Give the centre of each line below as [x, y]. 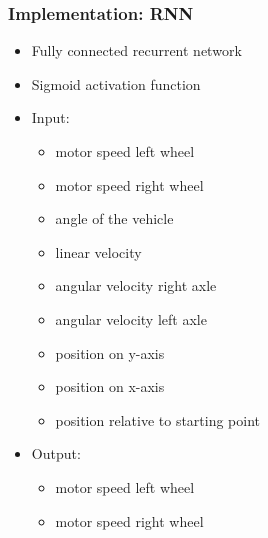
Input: [50, 117]
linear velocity [98, 251]
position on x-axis [110, 386]
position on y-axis [110, 352]
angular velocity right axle [136, 285]
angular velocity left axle [131, 318]
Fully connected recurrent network [136, 50]
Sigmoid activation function [116, 83]
